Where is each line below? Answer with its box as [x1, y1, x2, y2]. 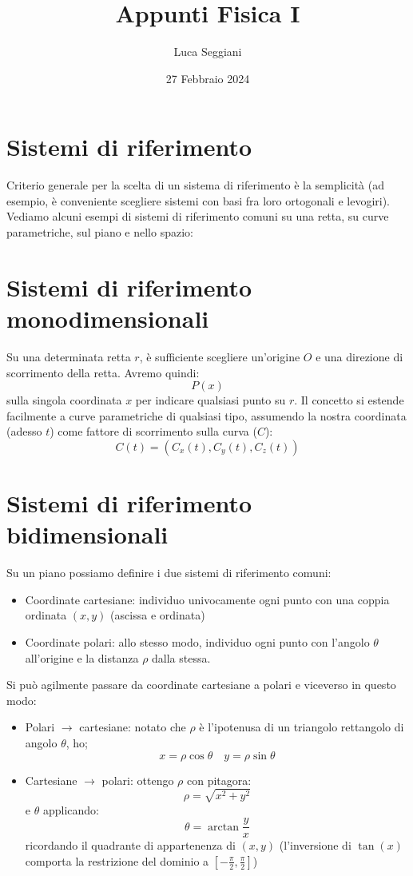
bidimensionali [6, 518, 169, 551]
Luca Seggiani [173, 43, 242, 60]
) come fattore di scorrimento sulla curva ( [50, 423, 257, 440]
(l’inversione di [279, 837, 351, 854]
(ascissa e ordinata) [110, 607, 205, 623]
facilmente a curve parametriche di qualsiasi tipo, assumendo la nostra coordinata [6, 407, 407, 424]
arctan [208, 821, 239, 833]
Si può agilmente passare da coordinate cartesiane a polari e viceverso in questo [6, 676, 396, 693]
